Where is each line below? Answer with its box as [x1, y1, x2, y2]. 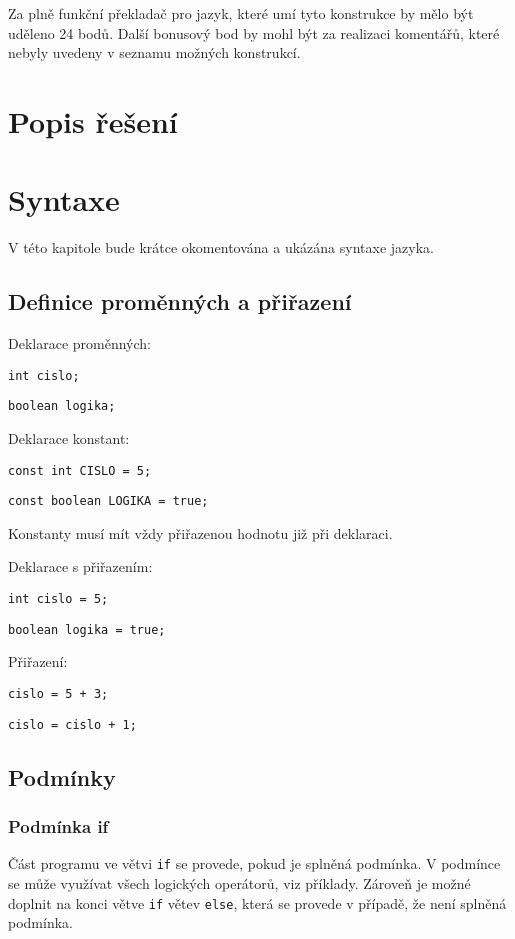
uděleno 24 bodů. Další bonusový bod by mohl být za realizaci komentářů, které [8, 22, 500, 43]
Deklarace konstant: [8, 427, 130, 448]
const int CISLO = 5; [8, 463, 152, 478]
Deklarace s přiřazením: [8, 556, 153, 577]
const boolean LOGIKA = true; [8, 494, 209, 509]
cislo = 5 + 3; [8, 686, 109, 701]
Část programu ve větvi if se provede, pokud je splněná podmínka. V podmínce [8, 853, 501, 874]
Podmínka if [8, 814, 109, 838]
